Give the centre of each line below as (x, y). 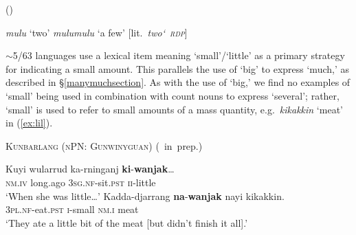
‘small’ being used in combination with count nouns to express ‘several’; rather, (173, 95)
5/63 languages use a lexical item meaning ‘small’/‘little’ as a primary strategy (179, 55)
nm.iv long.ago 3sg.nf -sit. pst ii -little (81, 182)
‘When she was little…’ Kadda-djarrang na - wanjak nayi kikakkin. (145, 195)
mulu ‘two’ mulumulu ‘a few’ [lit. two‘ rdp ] (97, 32)
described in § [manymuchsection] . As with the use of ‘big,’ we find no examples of (178, 82)
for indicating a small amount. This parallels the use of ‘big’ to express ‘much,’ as (177, 68)
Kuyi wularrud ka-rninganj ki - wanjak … (90, 169)
